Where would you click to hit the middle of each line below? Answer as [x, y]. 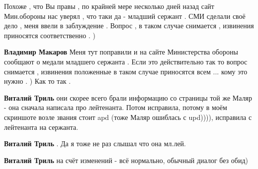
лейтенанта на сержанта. [41, 127]
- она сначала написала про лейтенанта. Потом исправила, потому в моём [116, 107]
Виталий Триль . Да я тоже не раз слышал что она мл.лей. [95, 143]
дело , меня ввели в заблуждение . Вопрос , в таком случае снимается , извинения [129, 26]
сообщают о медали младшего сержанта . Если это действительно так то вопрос [126, 61]
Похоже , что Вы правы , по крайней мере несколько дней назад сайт [109, 6]
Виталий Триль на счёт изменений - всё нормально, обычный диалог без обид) [126, 160]
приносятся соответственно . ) [50, 35]
